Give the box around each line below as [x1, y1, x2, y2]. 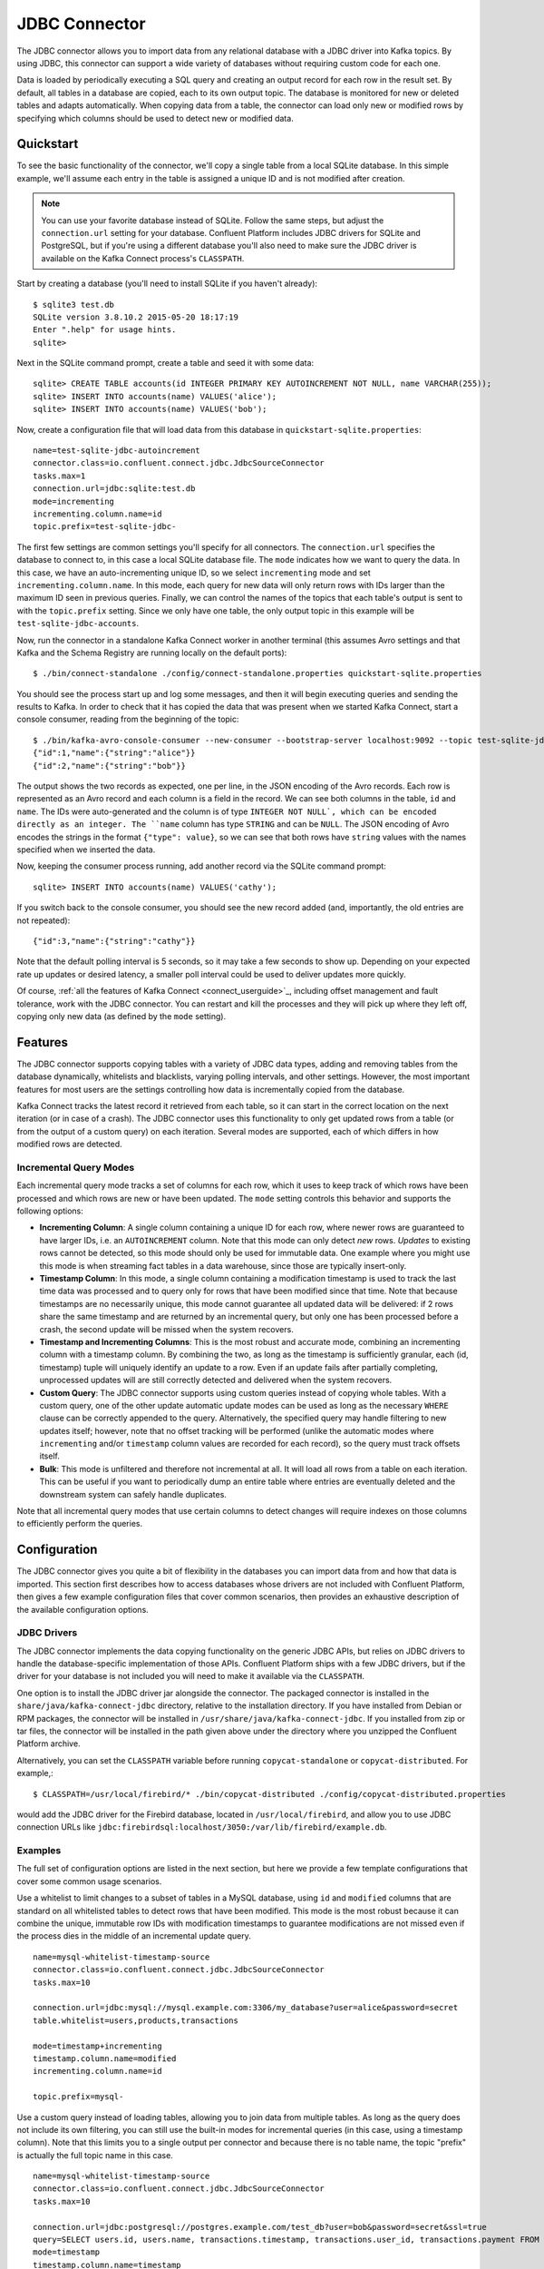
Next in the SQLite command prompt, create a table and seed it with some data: [16, 358, 315, 368]
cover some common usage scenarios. [16, 1875, 162, 1887]
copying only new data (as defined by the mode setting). [16, 1010, 227, 1021]
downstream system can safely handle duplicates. [39, 1488, 227, 1499]
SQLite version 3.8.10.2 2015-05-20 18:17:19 [33, 311, 239, 322]
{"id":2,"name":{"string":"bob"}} [33, 761, 186, 771]
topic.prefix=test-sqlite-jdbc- [33, 522, 177, 532]
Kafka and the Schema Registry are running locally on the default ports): [16, 647, 287, 658]
